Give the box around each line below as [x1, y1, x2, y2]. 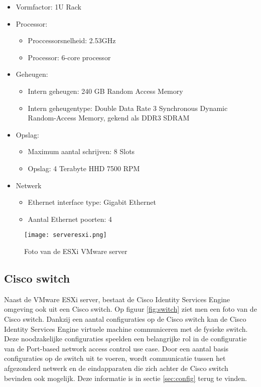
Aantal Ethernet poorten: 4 [28, 213, 112, 224]
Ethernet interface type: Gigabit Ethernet [28, 197, 156, 207]
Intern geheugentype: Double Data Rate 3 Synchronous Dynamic [28, 102, 228, 113]
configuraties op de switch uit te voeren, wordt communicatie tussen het [4, 353, 226, 363]
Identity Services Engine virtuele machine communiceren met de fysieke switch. [4, 323, 248, 334]
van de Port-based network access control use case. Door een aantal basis [4, 343, 229, 353]
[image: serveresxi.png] [24, 231, 107, 239]
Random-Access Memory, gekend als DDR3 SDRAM [28, 112, 190, 123]
